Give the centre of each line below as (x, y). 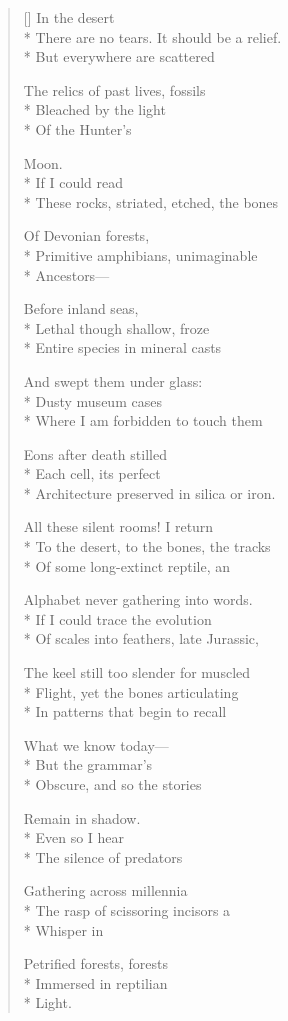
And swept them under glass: (113, 380)
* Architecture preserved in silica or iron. (149, 492)
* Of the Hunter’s (77, 128)
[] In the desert (69, 17)
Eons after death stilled (95, 453)
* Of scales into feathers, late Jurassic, (141, 638)
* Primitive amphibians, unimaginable (140, 254)
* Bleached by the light (94, 109)
